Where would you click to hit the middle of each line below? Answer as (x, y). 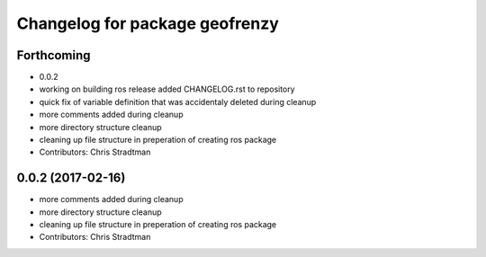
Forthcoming (54, 55)
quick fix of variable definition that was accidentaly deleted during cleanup (178, 102)
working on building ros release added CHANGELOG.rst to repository (167, 89)
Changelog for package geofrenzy (148, 23)
